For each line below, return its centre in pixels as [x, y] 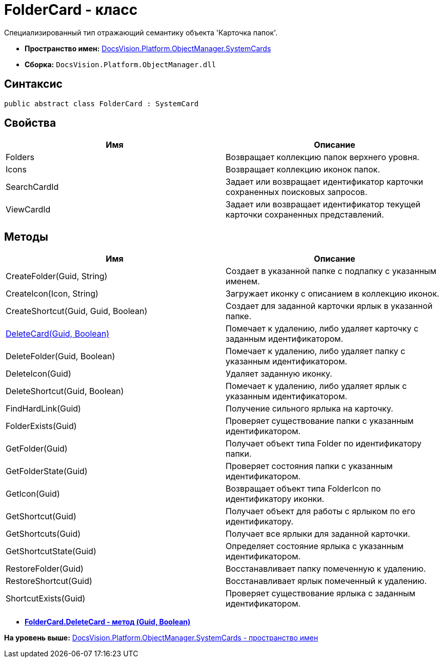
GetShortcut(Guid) [41, 517]
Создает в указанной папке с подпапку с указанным [331, 271]
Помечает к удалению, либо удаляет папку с [316, 351]
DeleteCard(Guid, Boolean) [58, 334]
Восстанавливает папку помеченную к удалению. [326, 569]
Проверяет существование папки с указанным [320, 421]
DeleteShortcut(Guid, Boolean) [65, 391]
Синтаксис [33, 84]
